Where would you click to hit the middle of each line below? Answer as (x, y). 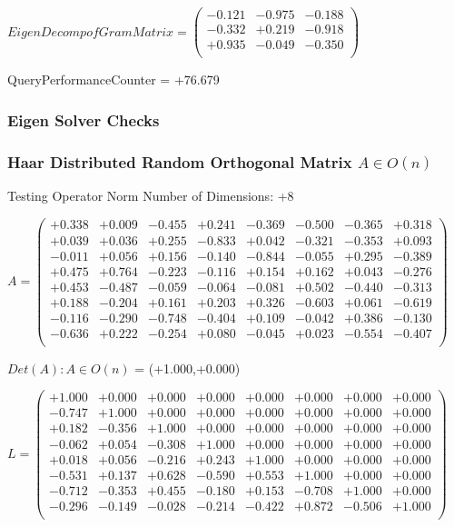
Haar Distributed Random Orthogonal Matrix (180, 161)
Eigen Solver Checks (84, 119)
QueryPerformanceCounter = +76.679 (113, 80)
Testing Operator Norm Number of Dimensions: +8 (151, 195)
